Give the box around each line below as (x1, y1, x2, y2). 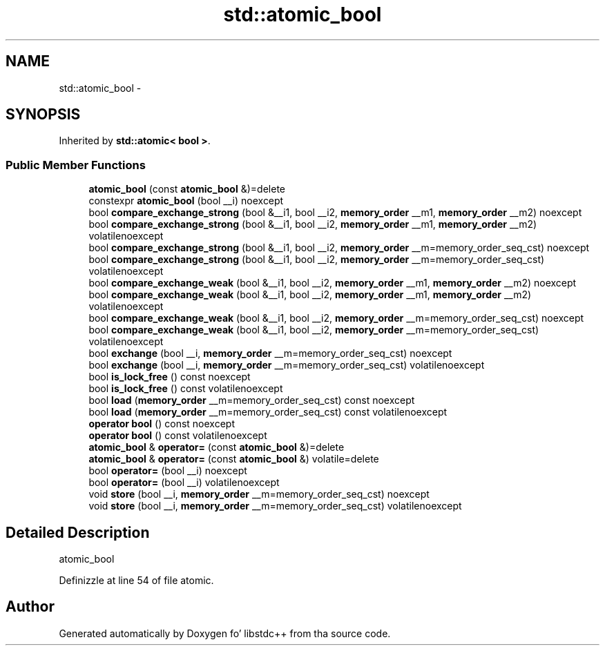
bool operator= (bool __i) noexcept (88, 465, 247, 477)
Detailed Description (6, 523, 150, 541)
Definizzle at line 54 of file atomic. (59, 574, 214, 587)
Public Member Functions (6, 157, 146, 172)
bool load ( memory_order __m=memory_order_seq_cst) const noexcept (88, 394, 415, 407)
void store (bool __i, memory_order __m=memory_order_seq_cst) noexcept (88, 488, 430, 501)
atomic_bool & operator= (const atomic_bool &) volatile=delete (88, 453, 379, 465)
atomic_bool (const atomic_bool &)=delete (88, 183, 285, 195)
